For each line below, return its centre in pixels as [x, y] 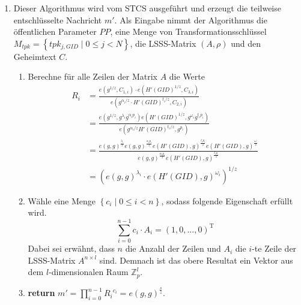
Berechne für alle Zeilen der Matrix [93, 76]
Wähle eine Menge [62, 200]
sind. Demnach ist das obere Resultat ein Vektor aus [196, 260]
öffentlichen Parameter [55, 31]
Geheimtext [35, 56]
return [41, 293]
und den [246, 43]
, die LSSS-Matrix [163, 43]
